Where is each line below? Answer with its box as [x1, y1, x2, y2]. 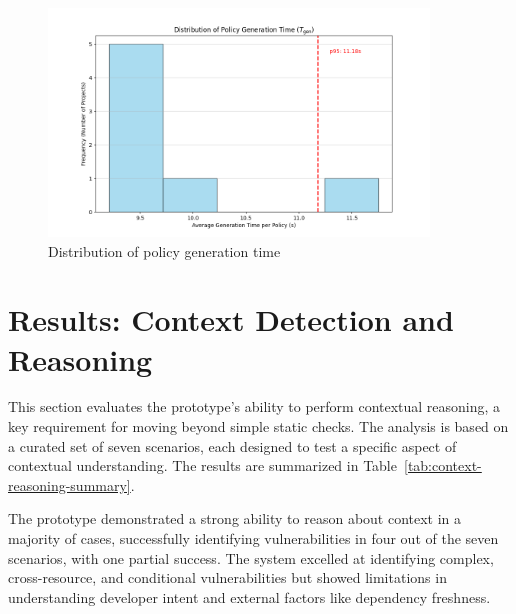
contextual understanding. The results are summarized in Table [8, 455, 397, 476]
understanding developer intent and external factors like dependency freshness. [8, 586, 491, 607]
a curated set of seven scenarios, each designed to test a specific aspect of [8, 435, 457, 456]
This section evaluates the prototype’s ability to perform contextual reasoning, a [8, 396, 501, 417]
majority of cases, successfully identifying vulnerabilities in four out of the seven [8, 528, 499, 549]
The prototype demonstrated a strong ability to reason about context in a [8, 508, 462, 529]
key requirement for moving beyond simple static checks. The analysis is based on [8, 416, 509, 437]
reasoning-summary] [8, 474, 131, 495]
